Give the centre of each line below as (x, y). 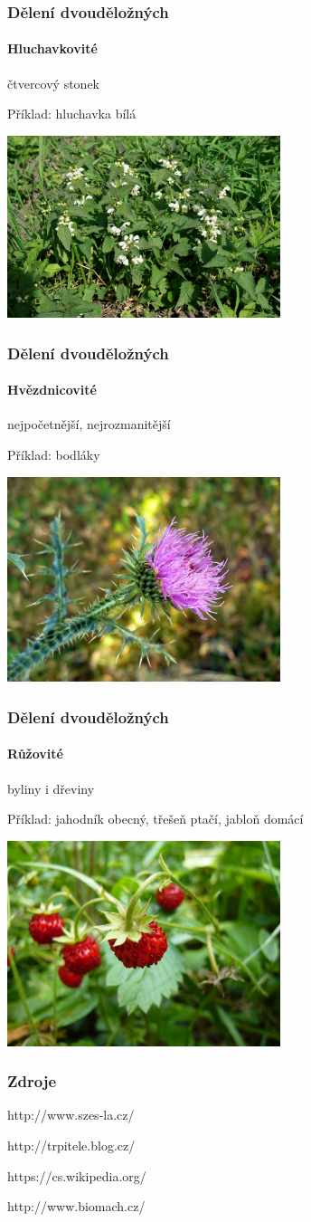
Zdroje (32, 1081)
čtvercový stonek (53, 83)
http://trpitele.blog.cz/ (71, 1145)
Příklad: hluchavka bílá (72, 114)
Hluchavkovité (52, 48)
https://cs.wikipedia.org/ (77, 1175)
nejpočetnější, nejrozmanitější (89, 424)
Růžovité (35, 754)
